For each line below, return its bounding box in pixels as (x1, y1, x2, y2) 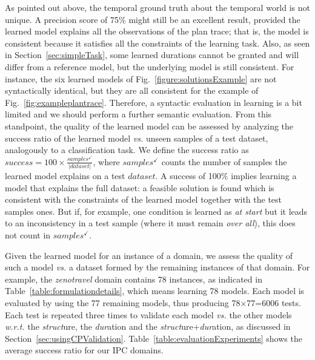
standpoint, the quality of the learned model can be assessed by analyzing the (5, 119, 294, 132)
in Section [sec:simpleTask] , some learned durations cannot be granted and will (5, 48, 299, 61)
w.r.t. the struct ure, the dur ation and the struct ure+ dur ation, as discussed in (5, 320, 291, 333)
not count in (5, 229, 51, 241)
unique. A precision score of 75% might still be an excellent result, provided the (5, 13, 300, 25)
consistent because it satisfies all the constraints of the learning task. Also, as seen (5, 36, 310, 49)
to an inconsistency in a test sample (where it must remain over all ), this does (5, 217, 296, 229)
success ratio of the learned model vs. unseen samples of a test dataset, (5, 131, 268, 144)
